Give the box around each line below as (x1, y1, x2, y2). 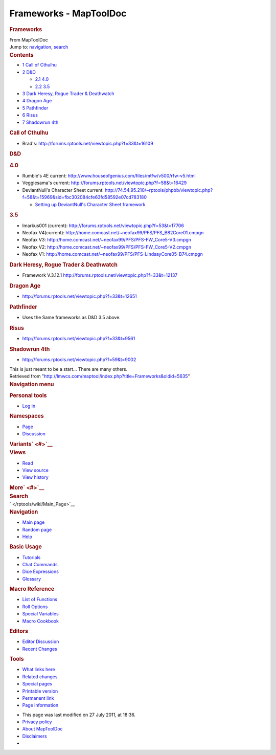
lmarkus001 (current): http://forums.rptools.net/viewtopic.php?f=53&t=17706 (22, 223, 184, 229)
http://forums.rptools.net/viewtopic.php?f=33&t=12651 (22, 293, 137, 299)
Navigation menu (9, 381, 54, 388)
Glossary (22, 575, 41, 582)
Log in (22, 403, 36, 409)
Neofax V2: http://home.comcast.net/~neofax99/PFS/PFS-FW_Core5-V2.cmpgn (22, 243, 192, 250)
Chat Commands (22, 562, 58, 568)
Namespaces (9, 412, 44, 419)
